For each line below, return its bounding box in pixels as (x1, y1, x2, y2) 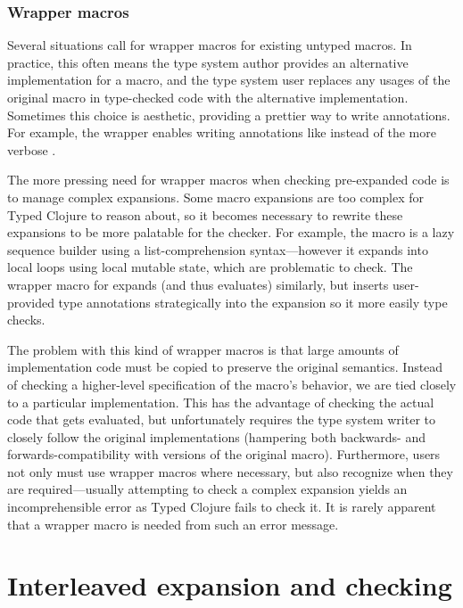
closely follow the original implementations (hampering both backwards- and (7, 427, 426, 446)
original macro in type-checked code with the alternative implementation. (7, 88, 409, 106)
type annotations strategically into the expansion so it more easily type (58, 292, 448, 311)
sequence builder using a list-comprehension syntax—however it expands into (7, 240, 428, 259)
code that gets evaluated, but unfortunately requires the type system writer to (7, 410, 436, 429)
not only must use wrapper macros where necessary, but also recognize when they (7, 462, 453, 481)
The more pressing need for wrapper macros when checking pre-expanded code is (7, 170, 450, 189)
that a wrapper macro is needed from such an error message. (7, 514, 339, 533)
